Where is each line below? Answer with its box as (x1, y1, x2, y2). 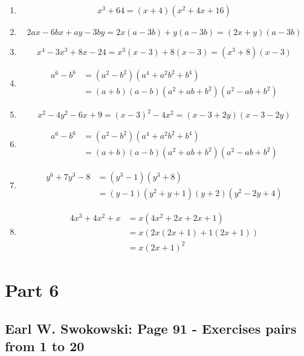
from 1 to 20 (5, 336, 85, 355)
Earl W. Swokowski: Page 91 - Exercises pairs (5, 319, 297, 337)
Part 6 (5, 277, 59, 302)
